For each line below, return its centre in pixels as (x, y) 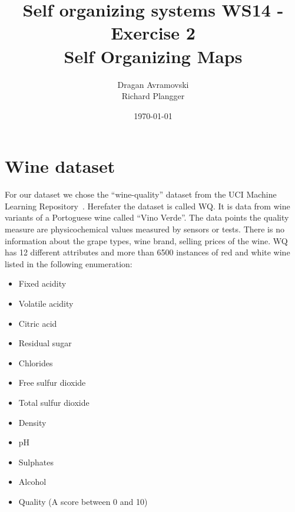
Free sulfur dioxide (52, 383)
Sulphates (36, 462)
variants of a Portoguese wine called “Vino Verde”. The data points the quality (147, 217)
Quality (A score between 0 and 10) (83, 501)
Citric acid (38, 323)
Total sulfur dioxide (54, 402)
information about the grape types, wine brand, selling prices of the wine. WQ (146, 240)
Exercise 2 (153, 33)
